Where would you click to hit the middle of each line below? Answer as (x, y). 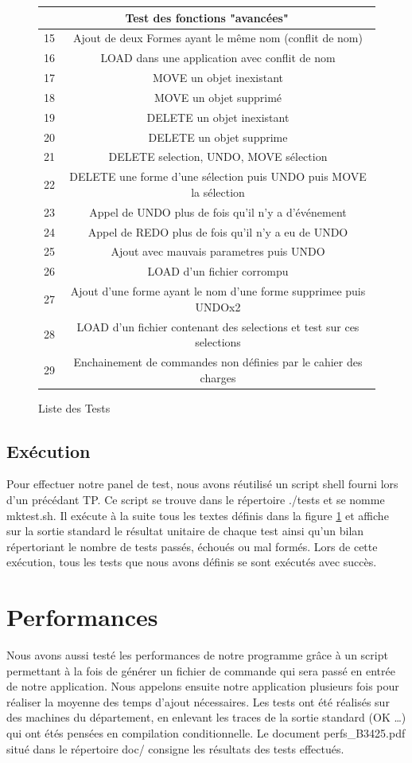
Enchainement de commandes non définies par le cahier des (218, 361)
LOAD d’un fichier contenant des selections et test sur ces (218, 326)
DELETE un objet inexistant (218, 117)
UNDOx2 (218, 306)
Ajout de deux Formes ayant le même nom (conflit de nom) (218, 38)
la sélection (218, 192)
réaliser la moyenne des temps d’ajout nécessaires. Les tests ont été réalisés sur (198, 701)
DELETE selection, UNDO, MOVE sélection (218, 157)
